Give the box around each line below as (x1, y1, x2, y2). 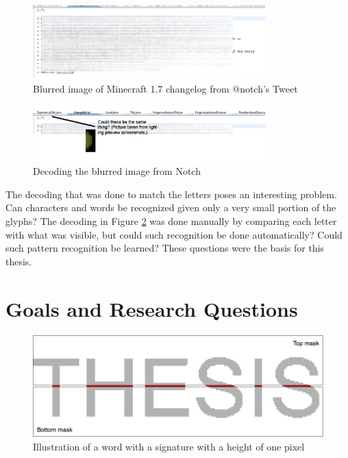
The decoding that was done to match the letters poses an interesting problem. (5, 186, 337, 201)
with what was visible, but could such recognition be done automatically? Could (5, 227, 343, 241)
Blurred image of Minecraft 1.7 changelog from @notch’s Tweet (33, 81, 298, 95)
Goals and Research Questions (5, 294, 298, 322)
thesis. (5, 254, 32, 268)
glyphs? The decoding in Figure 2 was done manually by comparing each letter (5, 214, 337, 228)
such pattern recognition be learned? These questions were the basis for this (5, 241, 325, 255)
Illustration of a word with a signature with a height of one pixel (33, 439, 305, 453)
